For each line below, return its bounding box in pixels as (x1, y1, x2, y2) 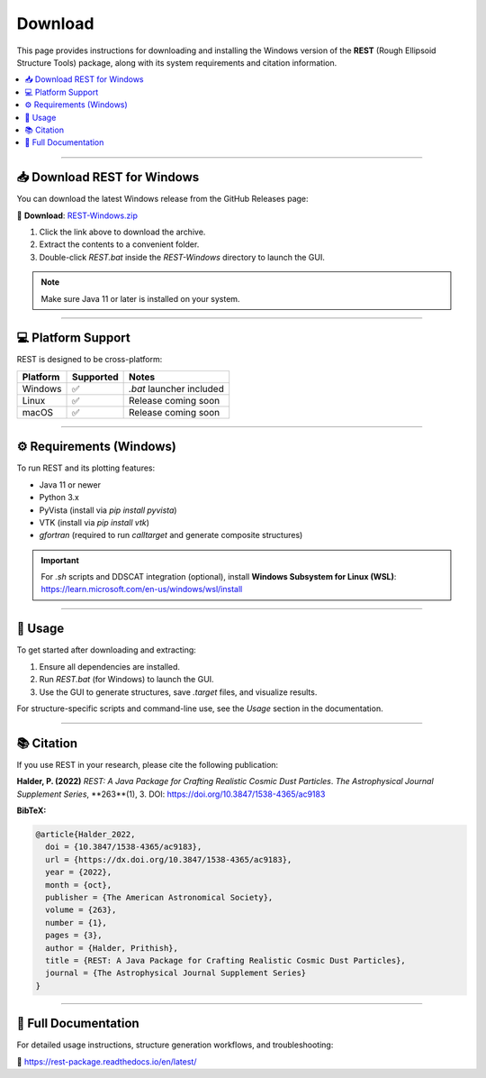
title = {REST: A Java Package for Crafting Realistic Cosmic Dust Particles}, (45, 955, 407, 965)
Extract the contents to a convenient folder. (39, 239, 200, 250)
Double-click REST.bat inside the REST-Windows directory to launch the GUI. (39, 251, 326, 262)
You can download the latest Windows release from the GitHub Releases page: (16, 194, 310, 205)
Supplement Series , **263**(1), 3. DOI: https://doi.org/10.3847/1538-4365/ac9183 (16, 789, 326, 799)
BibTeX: (16, 805, 47, 816)
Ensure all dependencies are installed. (39, 661, 180, 671)
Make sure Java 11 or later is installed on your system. (40, 293, 240, 304)
